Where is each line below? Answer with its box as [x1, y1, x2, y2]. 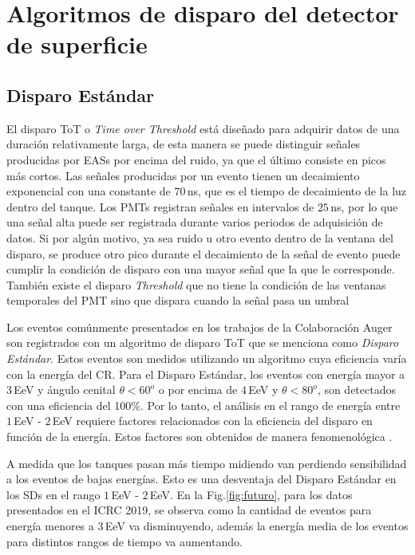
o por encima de [158, 381, 238, 398]
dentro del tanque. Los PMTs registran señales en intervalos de [6, 198, 314, 215]
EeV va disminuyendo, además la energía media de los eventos [105, 518, 409, 534]
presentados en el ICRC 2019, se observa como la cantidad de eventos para [6, 502, 372, 518]
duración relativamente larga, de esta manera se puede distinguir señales [6, 136, 361, 152]
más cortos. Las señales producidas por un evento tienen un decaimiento [6, 167, 360, 183]
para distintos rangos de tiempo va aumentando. [6, 533, 243, 549]
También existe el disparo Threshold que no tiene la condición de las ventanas [6, 276, 386, 293]
